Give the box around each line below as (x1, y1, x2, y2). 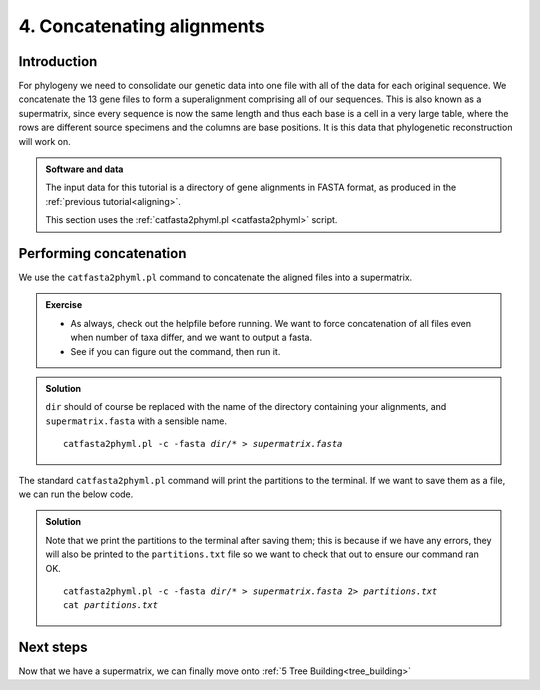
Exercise (45, 299, 83, 311)
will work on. (18, 135, 71, 147)
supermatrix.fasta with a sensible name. (45, 415, 227, 427)
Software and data (45, 163, 124, 175)
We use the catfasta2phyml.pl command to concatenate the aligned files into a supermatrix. (18, 271, 413, 284)
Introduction (18, 53, 98, 70)
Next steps (18, 639, 88, 656)
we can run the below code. (18, 488, 134, 500)
